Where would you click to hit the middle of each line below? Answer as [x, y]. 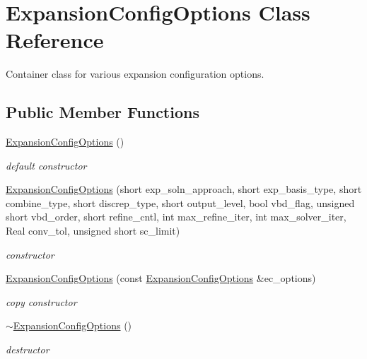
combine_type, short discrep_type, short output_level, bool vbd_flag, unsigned [180, 202]
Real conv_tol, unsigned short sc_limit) [93, 231]
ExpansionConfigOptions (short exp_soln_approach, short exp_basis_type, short [184, 189]
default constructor [46, 165]
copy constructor [41, 301]
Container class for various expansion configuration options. [135, 74]
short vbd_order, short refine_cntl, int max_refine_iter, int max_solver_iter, [176, 217]
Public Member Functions [103, 112]
